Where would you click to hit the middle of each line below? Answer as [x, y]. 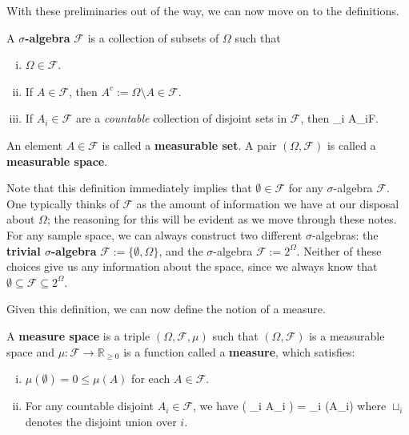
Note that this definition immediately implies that [129, 188]
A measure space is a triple [78, 335]
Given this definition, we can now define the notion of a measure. [166, 309]
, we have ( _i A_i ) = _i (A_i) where [290, 406]
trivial [24, 250]
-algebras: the [345, 234]
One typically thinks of [63, 203]
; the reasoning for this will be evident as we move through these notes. [222, 219]
